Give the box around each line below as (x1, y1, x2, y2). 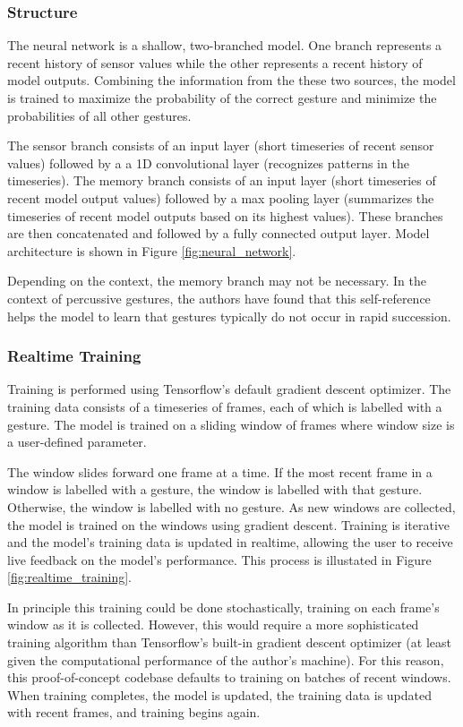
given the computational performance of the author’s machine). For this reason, (7, 650, 444, 669)
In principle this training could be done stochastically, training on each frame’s (7, 597, 440, 616)
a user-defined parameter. (7, 432, 147, 451)
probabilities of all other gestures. (7, 106, 192, 124)
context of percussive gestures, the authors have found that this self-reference (7, 288, 431, 307)
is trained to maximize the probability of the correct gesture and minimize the (7, 89, 437, 107)
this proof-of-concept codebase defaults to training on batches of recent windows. (7, 668, 451, 687)
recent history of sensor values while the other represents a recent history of (7, 53, 423, 72)
